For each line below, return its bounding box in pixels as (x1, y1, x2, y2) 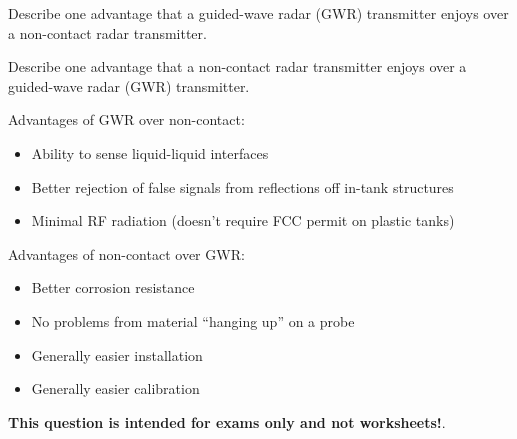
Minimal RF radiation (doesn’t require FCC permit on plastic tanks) (31, 210, 455, 231)
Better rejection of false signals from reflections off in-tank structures (31, 176, 454, 197)
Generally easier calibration (31, 378, 200, 399)
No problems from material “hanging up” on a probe (31, 310, 355, 331)
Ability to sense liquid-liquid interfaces (31, 142, 269, 163)
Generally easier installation (31, 344, 203, 365)
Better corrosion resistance (31, 277, 195, 298)
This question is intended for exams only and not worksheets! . (8, 411, 446, 432)
